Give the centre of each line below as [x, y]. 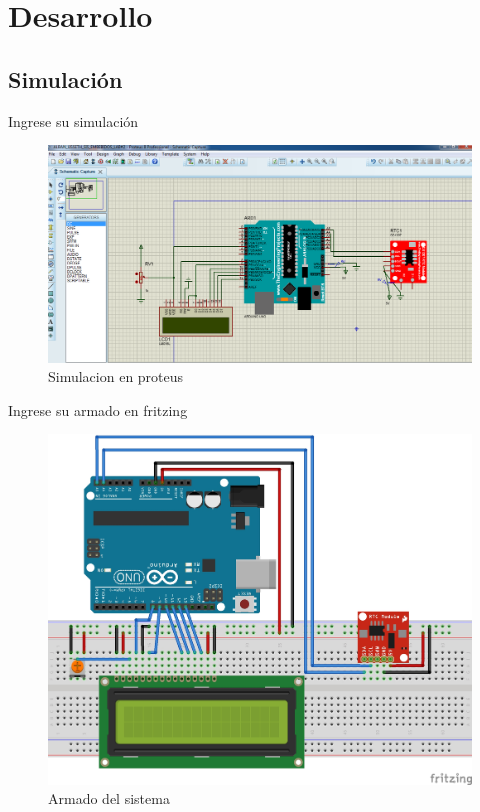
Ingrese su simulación [73, 120]
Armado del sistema [109, 798]
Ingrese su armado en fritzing [98, 409]
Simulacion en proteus [116, 376]
